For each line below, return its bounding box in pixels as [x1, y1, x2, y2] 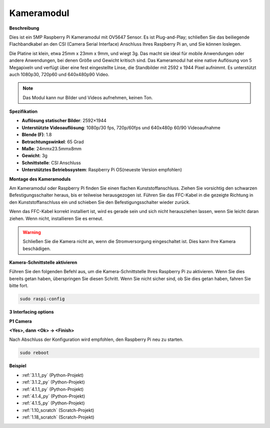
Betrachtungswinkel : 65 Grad [21, 138, 84, 145]
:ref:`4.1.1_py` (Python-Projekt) [21, 386, 84, 392]
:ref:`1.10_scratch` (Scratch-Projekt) [21, 407, 94, 413]
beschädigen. [22, 246, 51, 252]
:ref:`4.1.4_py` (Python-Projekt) [21, 393, 85, 399]
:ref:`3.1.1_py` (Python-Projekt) [21, 372, 84, 378]
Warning [22, 229, 41, 235]
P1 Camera [9, 318, 32, 324]
